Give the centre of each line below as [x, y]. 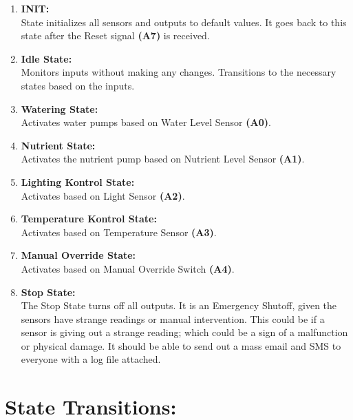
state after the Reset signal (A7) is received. [115, 35]
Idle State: [46, 58]
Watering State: [60, 108]
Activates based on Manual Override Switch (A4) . [128, 268]
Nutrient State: [58, 145]
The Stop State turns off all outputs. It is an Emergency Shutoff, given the [179, 305]
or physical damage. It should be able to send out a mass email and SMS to [181, 345]
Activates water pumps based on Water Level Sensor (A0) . [146, 122]
